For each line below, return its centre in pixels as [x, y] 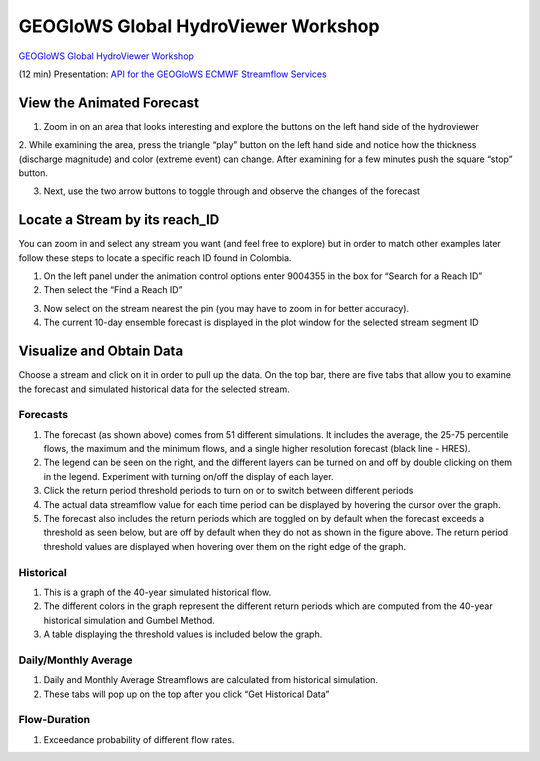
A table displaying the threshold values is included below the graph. [183, 634]
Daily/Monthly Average [75, 660]
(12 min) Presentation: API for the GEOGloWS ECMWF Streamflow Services [172, 74]
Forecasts [43, 415]
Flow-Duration [54, 720]
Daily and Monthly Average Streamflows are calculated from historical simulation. [211, 680]
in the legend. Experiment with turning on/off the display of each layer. [188, 476]
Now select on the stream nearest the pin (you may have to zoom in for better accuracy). [226, 308]
